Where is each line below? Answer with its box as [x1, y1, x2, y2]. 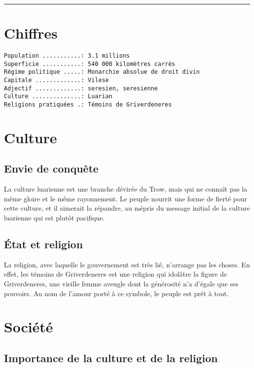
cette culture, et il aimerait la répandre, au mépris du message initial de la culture [4, 203, 250, 213]
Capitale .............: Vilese [4, 77, 109, 84]
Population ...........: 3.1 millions [4, 52, 130, 60]
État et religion [4, 237, 83, 252]
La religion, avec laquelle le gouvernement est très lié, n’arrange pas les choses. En [4, 259, 250, 269]
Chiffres [4, 23, 58, 43]
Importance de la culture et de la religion [4, 350, 218, 366]
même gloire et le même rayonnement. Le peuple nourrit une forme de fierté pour [4, 193, 247, 203]
